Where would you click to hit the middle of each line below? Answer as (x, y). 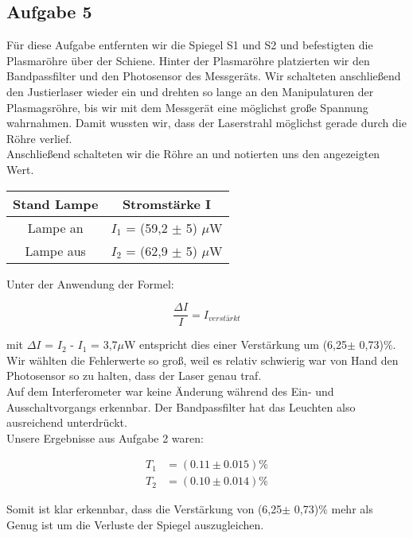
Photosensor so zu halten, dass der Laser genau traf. (134, 375)
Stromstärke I (167, 203)
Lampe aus (55, 250)
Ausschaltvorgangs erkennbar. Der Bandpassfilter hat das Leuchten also (181, 406)
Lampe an (55, 227)
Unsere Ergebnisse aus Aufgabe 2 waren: (105, 437)
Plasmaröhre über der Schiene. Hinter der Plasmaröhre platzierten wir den (188, 60)
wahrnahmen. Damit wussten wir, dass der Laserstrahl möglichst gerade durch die (206, 123)
